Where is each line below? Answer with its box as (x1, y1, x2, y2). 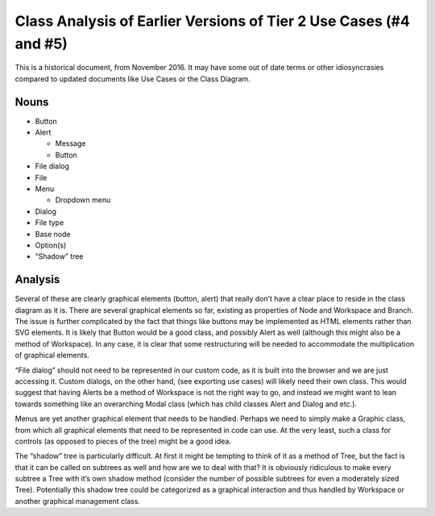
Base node (35, 229, 71, 239)
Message (55, 139, 86, 148)
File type (35, 218, 64, 227)
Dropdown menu (55, 195, 111, 205)
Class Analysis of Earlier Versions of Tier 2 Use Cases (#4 (14, 12, 410, 30)
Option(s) (35, 240, 67, 250)
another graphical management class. (14, 496, 141, 506)
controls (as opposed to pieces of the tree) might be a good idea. (14, 436, 231, 446)
